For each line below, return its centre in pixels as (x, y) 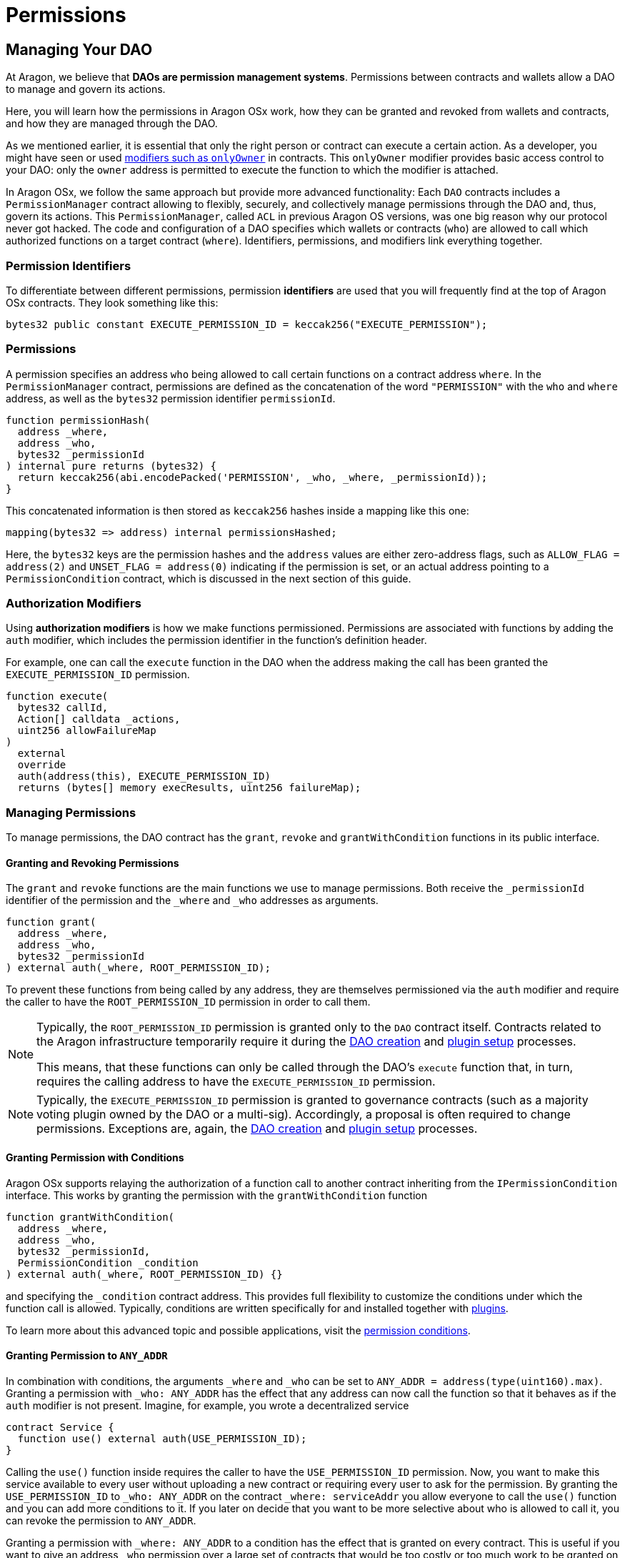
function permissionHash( (78, 420)
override (42, 765)
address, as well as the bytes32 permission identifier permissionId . (171, 398)
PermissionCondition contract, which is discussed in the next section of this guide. (209, 578)
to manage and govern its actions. (86, 89)
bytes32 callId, (63, 708)
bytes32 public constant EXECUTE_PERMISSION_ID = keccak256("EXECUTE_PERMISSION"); (247, 324)
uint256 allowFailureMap (87, 731)
